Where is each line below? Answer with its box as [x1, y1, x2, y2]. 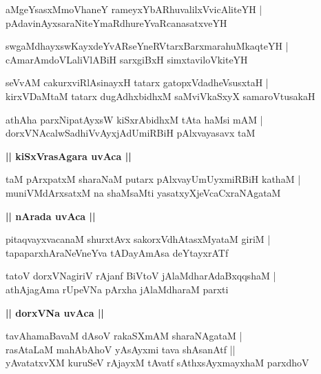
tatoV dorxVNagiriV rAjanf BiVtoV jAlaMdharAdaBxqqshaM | [6, 268, 276, 283]
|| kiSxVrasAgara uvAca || [6, 148, 132, 163]
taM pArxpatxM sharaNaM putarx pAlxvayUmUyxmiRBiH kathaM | [6, 172, 301, 186]
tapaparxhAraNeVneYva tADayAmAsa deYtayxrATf [6, 245, 229, 259]
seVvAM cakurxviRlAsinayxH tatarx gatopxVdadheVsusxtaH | [6, 75, 269, 90]
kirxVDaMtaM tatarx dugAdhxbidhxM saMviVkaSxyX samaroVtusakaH [6, 88, 315, 103]
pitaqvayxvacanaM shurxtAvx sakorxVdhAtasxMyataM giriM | [6, 232, 271, 246]
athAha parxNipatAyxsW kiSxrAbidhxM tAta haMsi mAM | [6, 112, 263, 126]
